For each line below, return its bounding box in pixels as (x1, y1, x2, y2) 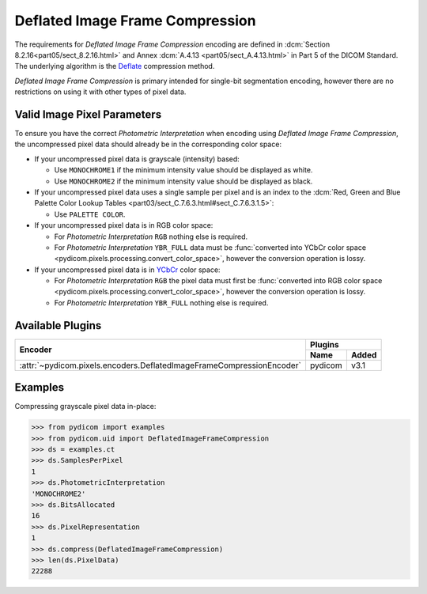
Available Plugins (14, 319, 102, 332)
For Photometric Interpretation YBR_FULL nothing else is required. (54, 297, 269, 308)
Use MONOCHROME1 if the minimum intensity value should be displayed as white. (54, 165, 313, 175)
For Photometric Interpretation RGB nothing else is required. (54, 232, 248, 241)
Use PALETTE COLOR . (54, 210, 126, 219)
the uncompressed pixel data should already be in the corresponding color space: (14, 139, 282, 149)
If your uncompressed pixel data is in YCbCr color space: (34, 265, 221, 274)
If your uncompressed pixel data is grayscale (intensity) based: (34, 154, 240, 164)
